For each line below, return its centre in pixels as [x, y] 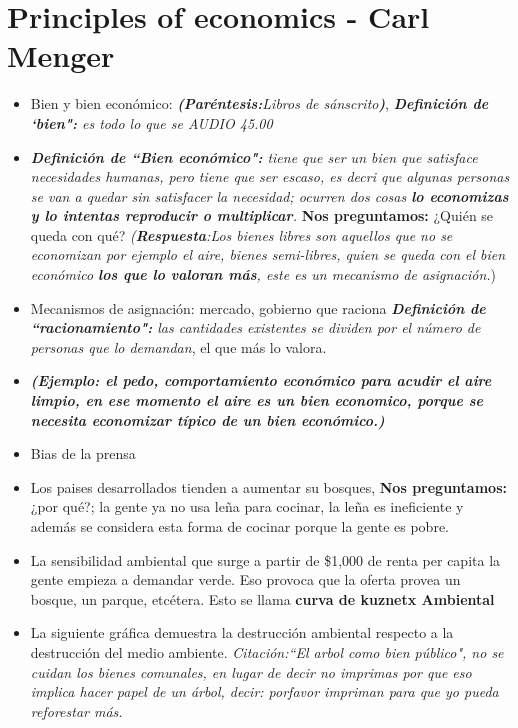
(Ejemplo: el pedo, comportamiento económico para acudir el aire [261, 380]
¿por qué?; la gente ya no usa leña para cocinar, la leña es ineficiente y [247, 506]
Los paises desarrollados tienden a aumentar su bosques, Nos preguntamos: [268, 486]
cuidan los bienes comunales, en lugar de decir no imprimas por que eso [251, 671]
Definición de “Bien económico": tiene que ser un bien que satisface [254, 156]
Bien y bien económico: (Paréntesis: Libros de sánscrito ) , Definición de [259, 103]
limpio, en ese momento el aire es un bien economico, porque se [256, 400]
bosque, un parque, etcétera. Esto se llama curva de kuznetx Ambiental [262, 598]
